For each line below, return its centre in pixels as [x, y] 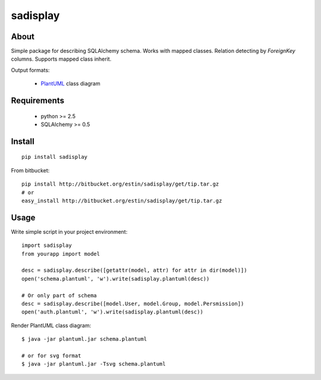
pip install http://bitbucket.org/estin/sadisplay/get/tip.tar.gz [120, 184]
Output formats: [30, 70]
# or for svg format [51, 356]
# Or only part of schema [59, 295]
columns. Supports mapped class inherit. [61, 59]
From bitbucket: [30, 170]
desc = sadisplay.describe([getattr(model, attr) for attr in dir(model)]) [134, 270]
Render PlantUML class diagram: [51, 325]
